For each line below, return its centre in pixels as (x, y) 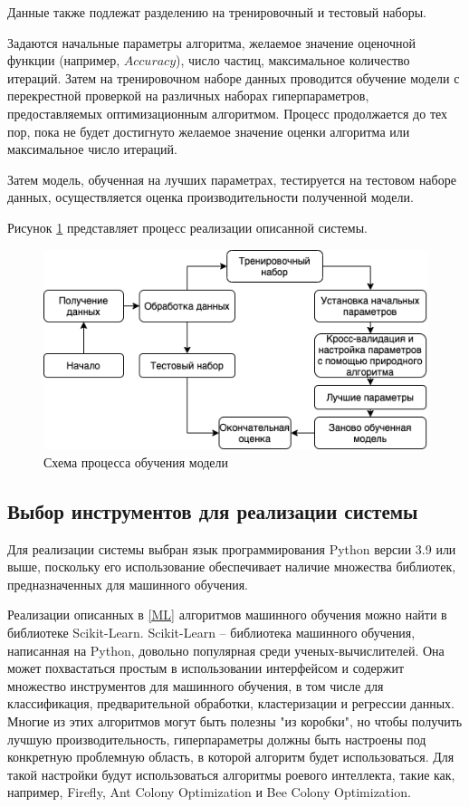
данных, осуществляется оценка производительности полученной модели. (211, 197)
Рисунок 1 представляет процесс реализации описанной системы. (187, 227)
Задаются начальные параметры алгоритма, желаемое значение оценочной (211, 42)
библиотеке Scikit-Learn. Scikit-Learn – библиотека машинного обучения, (211, 633)
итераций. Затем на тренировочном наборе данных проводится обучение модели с (234, 77)
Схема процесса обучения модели (136, 461)
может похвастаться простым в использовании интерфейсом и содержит (206, 668)
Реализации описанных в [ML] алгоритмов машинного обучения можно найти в (227, 615)
